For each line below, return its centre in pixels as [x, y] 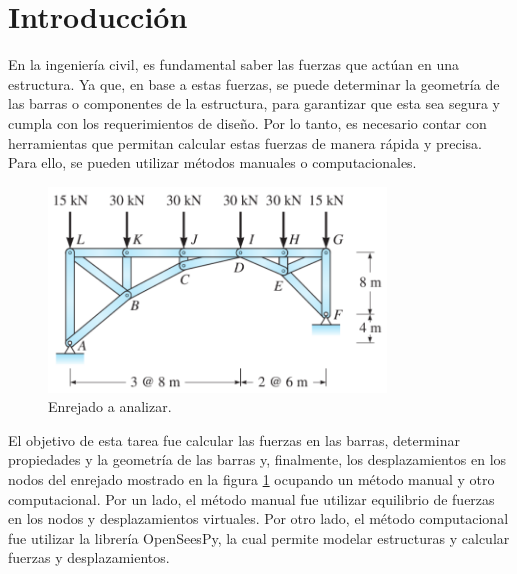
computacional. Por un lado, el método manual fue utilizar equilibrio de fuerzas [251, 498]
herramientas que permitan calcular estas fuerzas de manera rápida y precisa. [245, 142]
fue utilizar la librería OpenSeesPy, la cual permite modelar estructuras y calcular [259, 537]
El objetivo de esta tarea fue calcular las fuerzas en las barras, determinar [234, 439]
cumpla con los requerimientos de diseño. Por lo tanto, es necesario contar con [247, 122]
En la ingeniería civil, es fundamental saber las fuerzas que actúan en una [233, 64]
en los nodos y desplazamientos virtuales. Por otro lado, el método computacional [258, 518]
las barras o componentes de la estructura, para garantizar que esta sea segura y [254, 103]
